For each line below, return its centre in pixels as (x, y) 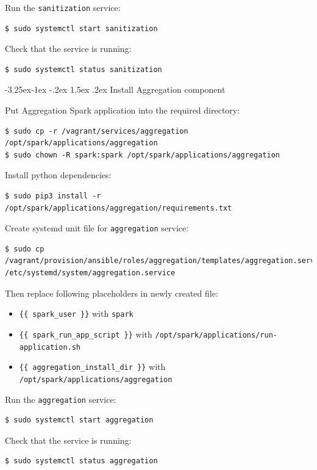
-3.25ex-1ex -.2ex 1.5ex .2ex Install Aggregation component (115, 89)
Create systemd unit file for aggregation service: (97, 228)
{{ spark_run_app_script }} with (86, 334)
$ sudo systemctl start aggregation (79, 420)
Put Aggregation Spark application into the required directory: (123, 110)
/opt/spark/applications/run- (216, 335)
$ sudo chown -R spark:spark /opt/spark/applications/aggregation (143, 155)
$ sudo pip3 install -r (53, 196)
